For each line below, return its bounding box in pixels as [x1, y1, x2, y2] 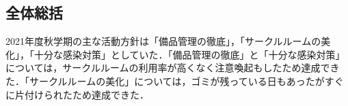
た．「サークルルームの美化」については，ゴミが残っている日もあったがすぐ [5, 73, 344, 88]
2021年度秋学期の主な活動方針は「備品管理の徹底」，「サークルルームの [5, 34, 321, 48]
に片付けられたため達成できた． [5, 87, 149, 101]
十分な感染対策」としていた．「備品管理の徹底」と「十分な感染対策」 [34, 47, 345, 61]
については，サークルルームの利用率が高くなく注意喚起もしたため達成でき [5, 60, 340, 75]
